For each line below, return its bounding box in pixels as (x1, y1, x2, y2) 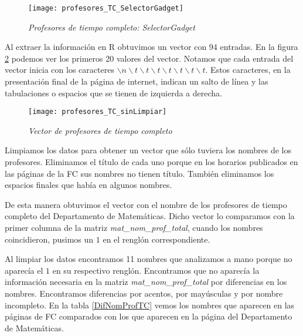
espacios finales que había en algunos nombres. (5, 179, 172, 191)
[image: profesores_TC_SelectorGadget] (28, 4, 183, 12)
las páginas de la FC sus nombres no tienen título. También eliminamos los (5, 167, 274, 179)
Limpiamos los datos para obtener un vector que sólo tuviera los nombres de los (5, 144, 291, 156)
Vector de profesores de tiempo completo (28, 124, 172, 136)
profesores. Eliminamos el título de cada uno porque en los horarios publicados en (5, 156, 298, 168)
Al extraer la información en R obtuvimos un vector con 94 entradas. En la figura (5, 41, 298, 53)
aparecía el (5, 264, 43, 276)
